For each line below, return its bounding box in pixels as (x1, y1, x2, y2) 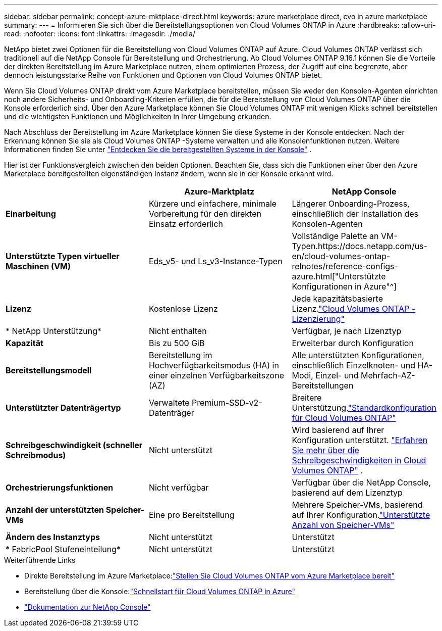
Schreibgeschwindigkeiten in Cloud (292, 455, 426, 465)
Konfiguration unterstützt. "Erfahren (292, 435, 428, 445)
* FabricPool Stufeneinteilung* (6, 544, 121, 554)
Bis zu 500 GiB (148, 338, 205, 348)
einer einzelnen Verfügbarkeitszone (148, 370, 284, 380)
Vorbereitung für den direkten (148, 209, 261, 219)
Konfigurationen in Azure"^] (292, 281, 397, 292)
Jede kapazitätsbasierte (292, 294, 383, 304)
